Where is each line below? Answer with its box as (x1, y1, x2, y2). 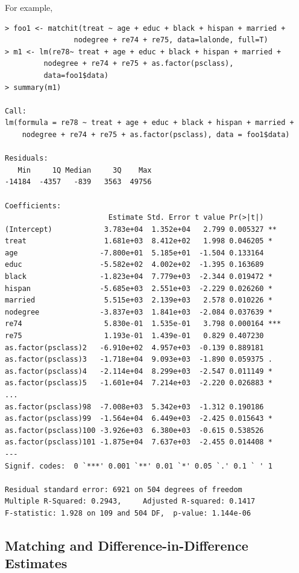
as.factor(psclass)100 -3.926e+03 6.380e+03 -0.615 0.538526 (5, 426, 264, 435)
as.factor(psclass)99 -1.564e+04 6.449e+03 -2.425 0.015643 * (5, 414, 272, 423)
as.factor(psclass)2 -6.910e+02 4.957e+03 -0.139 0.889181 (5, 343, 264, 352)
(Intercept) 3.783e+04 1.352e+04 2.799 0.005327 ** (5, 225, 277, 234)
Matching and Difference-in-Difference (5, 536, 248, 554)
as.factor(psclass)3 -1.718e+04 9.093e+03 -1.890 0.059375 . (5, 355, 272, 364)
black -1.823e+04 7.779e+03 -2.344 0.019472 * (5, 272, 272, 281)
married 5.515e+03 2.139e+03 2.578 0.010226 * (5, 296, 272, 305)
